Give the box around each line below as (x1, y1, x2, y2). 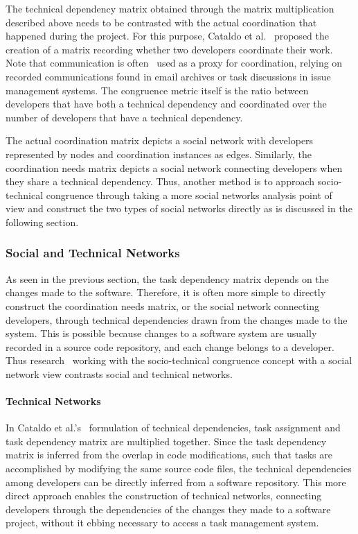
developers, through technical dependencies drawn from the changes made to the (6, 312, 348, 327)
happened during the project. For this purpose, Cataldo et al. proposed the (6, 28, 329, 43)
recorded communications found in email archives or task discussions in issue (6, 69, 331, 83)
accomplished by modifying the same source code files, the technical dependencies (6, 461, 352, 476)
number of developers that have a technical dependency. (6, 110, 243, 124)
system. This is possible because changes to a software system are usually (6, 326, 317, 341)
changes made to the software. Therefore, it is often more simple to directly (6, 285, 326, 300)
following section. (6, 214, 79, 229)
